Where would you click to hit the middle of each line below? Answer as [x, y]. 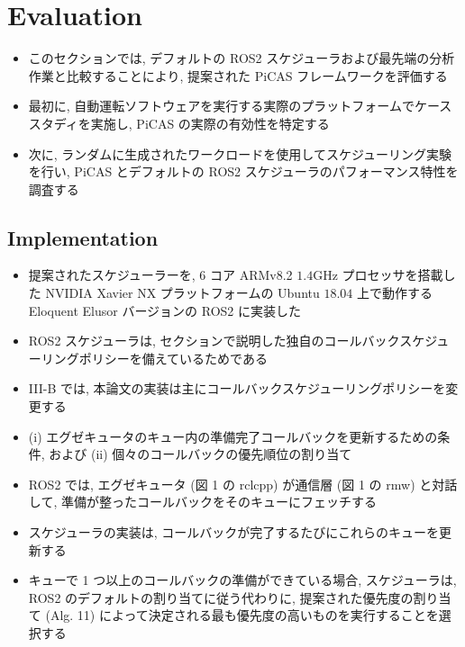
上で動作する [395, 293]
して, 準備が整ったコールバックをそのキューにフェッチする [202, 502]
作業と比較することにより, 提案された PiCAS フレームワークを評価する [238, 75]
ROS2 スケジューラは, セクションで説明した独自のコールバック [214, 341]
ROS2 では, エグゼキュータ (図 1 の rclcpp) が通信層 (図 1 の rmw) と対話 [243, 484]
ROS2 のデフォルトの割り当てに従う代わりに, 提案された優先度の [221, 597]
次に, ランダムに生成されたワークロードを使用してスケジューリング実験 [240, 153]
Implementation [83, 237]
